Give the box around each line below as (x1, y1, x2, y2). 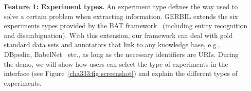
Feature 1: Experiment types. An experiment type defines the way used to (4, 1, 238, 11)
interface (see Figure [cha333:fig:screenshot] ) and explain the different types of (4, 68, 238, 78)
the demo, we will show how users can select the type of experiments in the (4, 58, 228, 69)
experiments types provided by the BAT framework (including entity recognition (4, 20, 248, 31)
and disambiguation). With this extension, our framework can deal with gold (4, 30, 233, 40)
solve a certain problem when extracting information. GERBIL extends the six (4, 11, 238, 21)
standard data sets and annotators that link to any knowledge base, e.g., (4, 39, 220, 50)
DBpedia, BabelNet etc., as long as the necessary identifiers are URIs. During (4, 49, 239, 59)
